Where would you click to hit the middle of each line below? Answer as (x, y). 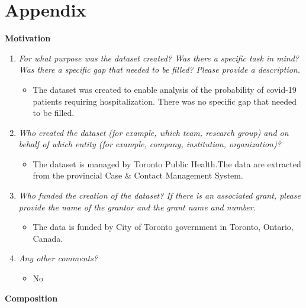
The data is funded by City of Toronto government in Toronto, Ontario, (163, 227)
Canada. (48, 238)
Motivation (28, 38)
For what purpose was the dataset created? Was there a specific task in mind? (159, 58)
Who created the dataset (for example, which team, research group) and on (154, 132)
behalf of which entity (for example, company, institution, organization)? (150, 144)
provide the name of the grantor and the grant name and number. (137, 207)
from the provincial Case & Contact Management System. (138, 175)
